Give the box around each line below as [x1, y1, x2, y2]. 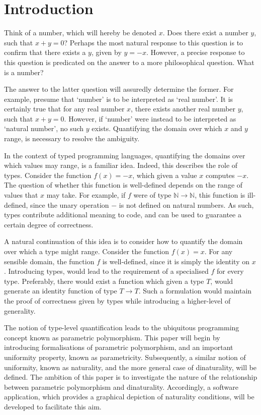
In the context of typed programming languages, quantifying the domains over [4, 150, 245, 160]
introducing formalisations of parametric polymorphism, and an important [4, 342, 233, 352]
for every [216, 266, 244, 276]
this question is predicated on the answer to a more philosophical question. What [4, 56, 254, 67]
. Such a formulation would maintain [138, 285, 252, 296]
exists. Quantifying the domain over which [92, 123, 222, 134]
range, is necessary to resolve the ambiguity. [4, 133, 140, 144]
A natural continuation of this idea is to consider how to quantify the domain [4, 236, 243, 247]
